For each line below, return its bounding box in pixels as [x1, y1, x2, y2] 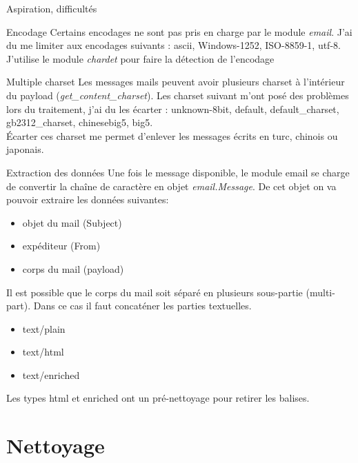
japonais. [6, 142, 44, 156]
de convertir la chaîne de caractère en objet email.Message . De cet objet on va [6, 178, 337, 193]
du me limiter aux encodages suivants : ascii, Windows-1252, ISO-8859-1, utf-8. [6, 38, 341, 52]
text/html [22, 344, 64, 359]
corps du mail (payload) [22, 261, 124, 276]
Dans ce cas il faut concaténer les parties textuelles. [33, 298, 252, 313]
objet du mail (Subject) [22, 215, 122, 229]
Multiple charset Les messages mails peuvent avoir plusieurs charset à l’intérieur [6, 74, 345, 89]
